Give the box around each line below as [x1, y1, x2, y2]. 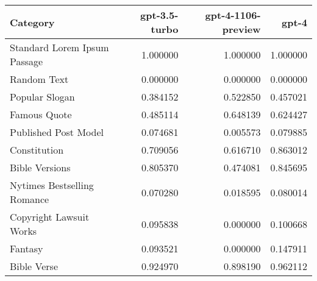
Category [10, 15, 55, 29]
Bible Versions [10, 160, 71, 174]
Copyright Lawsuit [10, 210, 90, 224]
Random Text [10, 72, 69, 86]
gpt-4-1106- [205, 8, 261, 22]
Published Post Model [10, 125, 104, 139]
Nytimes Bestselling [10, 178, 94, 192]
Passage [10, 54, 43, 68]
